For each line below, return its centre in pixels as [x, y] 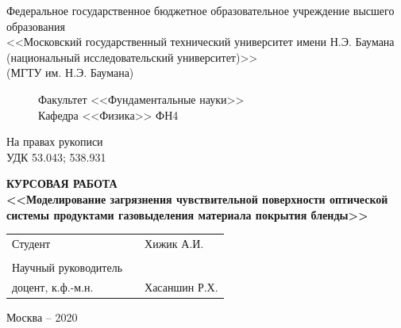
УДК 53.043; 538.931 [56, 156]
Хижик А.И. [174, 243]
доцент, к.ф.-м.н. [53, 286]
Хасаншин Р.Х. [181, 286]
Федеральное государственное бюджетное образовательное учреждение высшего [200, 10]
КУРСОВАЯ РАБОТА [62, 183]
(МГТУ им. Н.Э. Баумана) [70, 72]
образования [36, 26]
